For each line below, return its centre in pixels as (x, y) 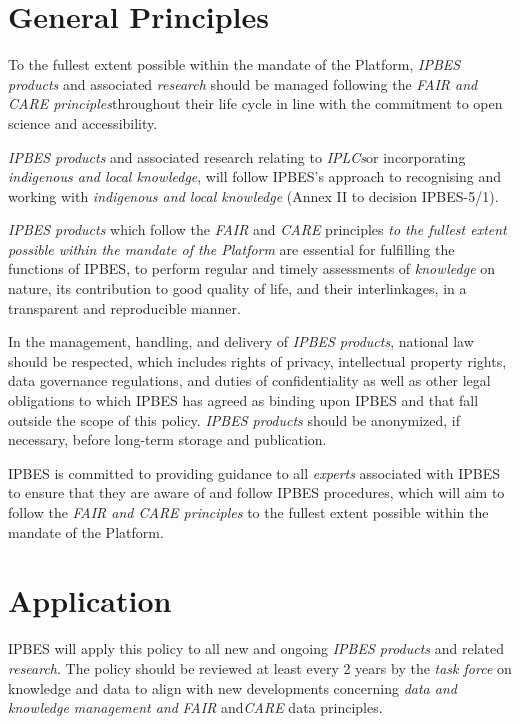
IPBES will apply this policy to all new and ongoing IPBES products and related (256, 648)
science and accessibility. (83, 122)
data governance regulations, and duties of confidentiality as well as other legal (249, 380)
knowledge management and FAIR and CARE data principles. (195, 707)
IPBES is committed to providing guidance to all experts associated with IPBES (254, 472)
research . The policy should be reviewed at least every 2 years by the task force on (260, 667)
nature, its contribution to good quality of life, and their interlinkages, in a (237, 288)
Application (90, 600)
